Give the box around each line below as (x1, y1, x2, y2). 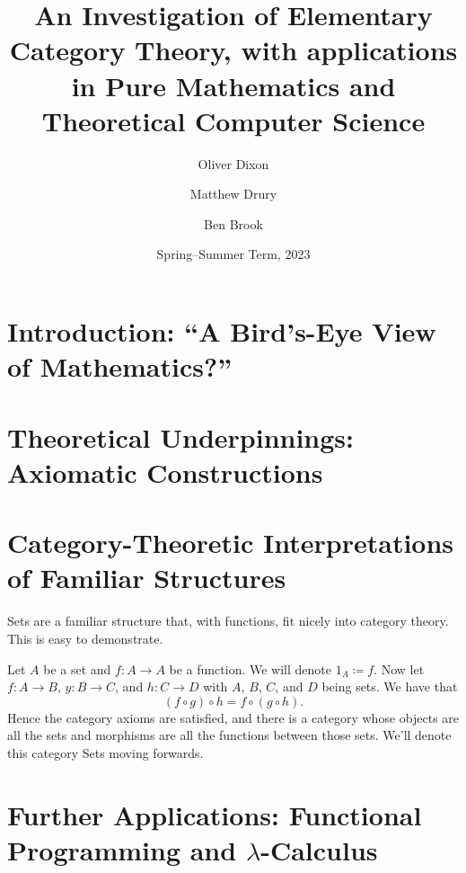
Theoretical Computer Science (41, 102, 426, 138)
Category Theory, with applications (9, 31, 458, 68)
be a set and (43, 659, 111, 678)
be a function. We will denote (169, 659, 331, 678)
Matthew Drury (189, 184, 277, 203)
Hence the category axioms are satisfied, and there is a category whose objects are (7, 708, 460, 726)
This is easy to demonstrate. (7, 628, 163, 647)
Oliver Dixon (198, 154, 269, 173)
